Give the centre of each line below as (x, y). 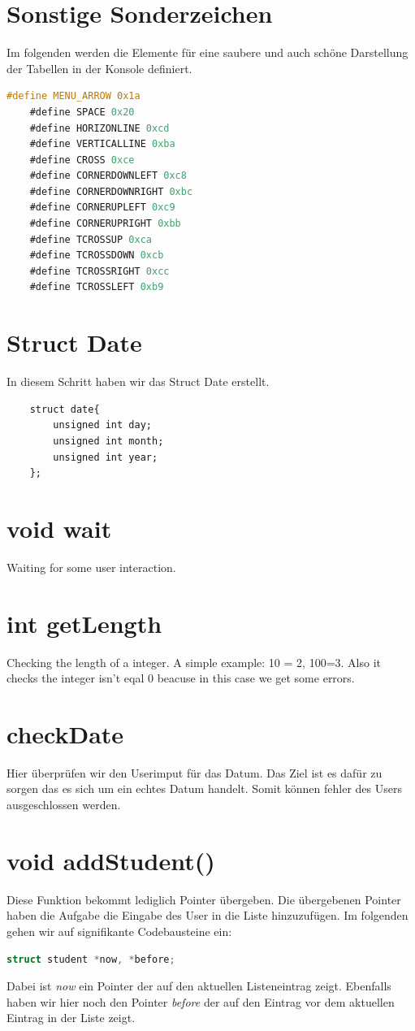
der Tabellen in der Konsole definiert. (99, 68)
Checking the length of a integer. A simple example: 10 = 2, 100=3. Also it (194, 662)
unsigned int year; (106, 457)
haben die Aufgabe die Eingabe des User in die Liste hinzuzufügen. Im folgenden (207, 915)
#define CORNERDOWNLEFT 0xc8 (108, 176)
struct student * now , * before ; (91, 959)
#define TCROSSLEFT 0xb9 (97, 287)
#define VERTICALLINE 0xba (102, 144)
